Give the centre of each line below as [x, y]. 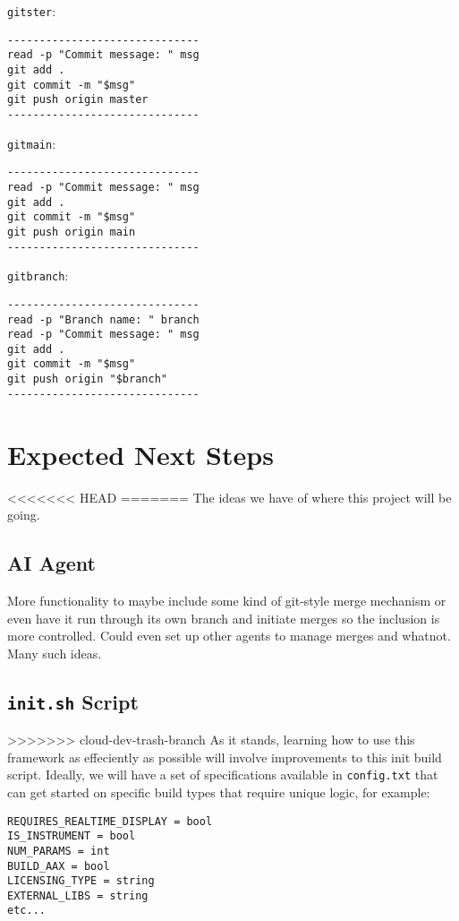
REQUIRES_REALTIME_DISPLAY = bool [110, 821]
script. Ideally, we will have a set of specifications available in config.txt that [223, 775]
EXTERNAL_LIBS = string [78, 895]
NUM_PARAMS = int [59, 851]
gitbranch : [38, 275]
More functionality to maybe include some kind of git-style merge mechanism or [227, 600]
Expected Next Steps [140, 454]
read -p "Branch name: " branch [103, 319]
